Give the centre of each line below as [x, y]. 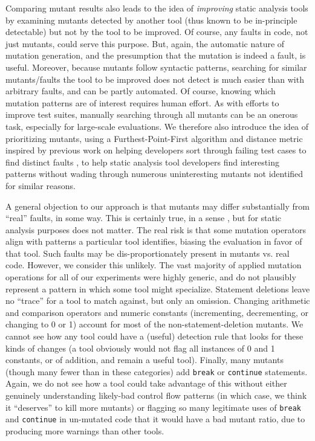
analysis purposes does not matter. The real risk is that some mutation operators [156, 229]
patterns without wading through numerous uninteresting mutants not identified [154, 174]
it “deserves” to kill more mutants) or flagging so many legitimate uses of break [153, 407]
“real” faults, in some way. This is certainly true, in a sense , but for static [144, 218]
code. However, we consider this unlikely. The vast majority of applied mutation [154, 265]
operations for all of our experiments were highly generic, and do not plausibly [151, 277]
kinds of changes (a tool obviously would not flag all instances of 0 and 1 [140, 348]
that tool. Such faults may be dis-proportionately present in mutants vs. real [148, 253]
